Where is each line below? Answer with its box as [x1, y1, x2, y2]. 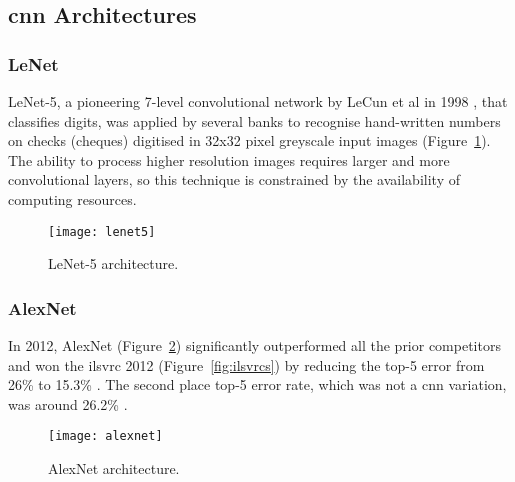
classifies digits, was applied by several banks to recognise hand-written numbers [8, 110, 501, 131]
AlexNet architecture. [48, 458, 180, 479]
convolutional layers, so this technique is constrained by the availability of [8, 169, 460, 190]
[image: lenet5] [48, 224, 156, 239]
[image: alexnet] [48, 429, 163, 444]
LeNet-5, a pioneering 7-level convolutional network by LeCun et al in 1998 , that [8, 91, 508, 111]
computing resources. [8, 188, 137, 209]
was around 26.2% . [8, 393, 128, 414]
